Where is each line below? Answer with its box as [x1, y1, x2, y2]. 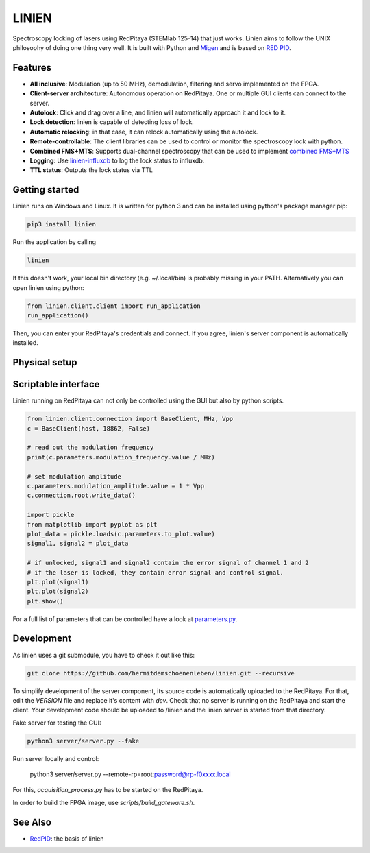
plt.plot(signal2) [27, 588, 89, 596]
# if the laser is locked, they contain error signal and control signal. [27, 568, 284, 576]
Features [12, 62, 51, 73]
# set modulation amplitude [27, 472, 121, 480]
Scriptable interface [12, 379, 100, 390]
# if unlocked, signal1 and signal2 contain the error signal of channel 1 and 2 [27, 559, 310, 567]
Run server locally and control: [12, 754, 99, 762]
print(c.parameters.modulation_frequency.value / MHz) [27, 453, 215, 461]
